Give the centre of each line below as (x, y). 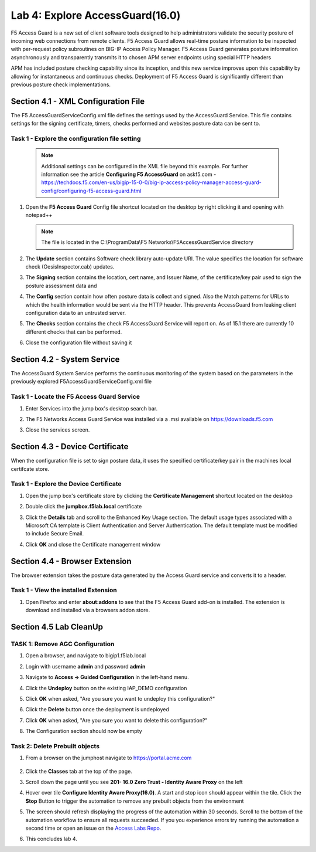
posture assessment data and (61, 286)
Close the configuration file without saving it (79, 342)
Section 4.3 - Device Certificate (70, 447)
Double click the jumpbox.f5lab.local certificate (84, 507)
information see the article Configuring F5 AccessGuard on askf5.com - (129, 174)
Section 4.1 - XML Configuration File (78, 101)
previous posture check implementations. (61, 84)
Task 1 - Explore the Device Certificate (66, 484)
